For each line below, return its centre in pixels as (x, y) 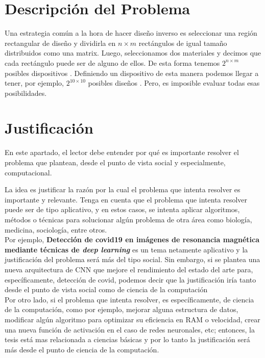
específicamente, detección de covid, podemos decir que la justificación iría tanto (130, 279)
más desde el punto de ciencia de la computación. (82, 349)
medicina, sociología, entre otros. (56, 229)
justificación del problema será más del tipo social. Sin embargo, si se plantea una (132, 259)
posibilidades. (26, 93)
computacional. (28, 172)
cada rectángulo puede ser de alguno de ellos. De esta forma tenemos (112, 62)
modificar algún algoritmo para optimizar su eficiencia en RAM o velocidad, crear (132, 319)
